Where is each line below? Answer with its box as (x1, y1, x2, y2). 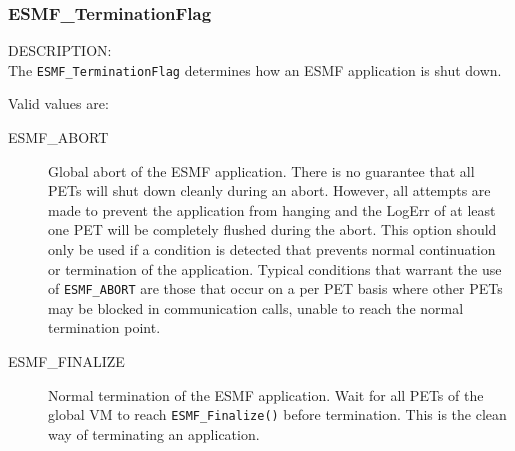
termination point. (48, 317, 161, 338)
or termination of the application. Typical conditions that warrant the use (48, 258, 502, 279)
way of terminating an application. (48, 423, 260, 444)
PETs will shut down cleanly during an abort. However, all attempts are (48, 180, 491, 201)
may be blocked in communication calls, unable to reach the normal (48, 297, 464, 318)
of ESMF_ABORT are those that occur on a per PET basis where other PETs (48, 278, 503, 299)
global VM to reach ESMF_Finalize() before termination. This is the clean (48, 404, 507, 425)
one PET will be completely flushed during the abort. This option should (48, 219, 497, 240)
